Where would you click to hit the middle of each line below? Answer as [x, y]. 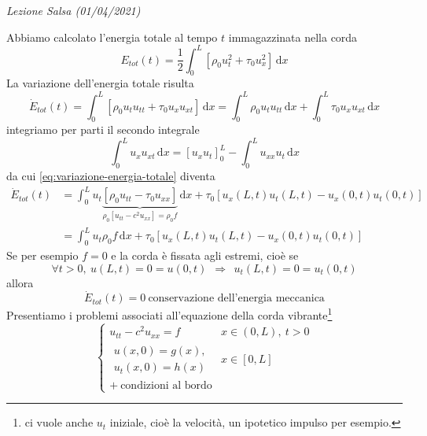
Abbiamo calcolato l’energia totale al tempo [112, 37]
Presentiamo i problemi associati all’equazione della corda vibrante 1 [169, 314]
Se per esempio [42, 255]
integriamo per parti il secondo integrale [103, 129]
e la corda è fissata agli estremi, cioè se [205, 255]
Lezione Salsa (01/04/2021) [74, 10]
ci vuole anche [59, 422]
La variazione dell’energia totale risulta [100, 83]
